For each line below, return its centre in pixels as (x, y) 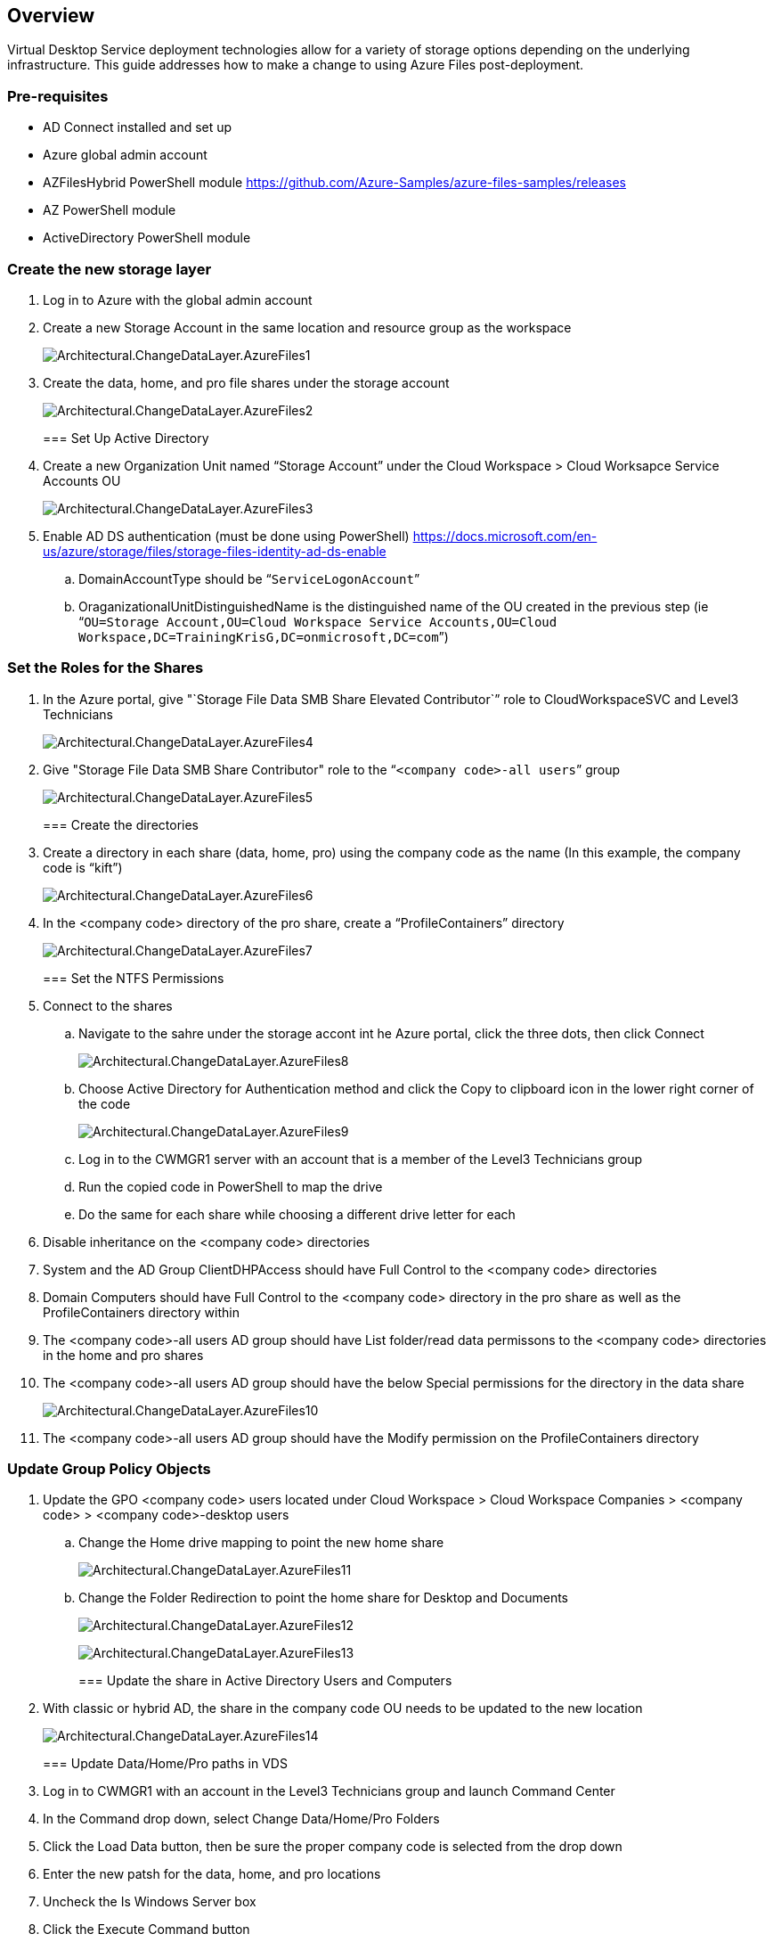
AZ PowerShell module (110, 210)
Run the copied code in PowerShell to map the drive (231, 1186)
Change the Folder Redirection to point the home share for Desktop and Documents (324, 1598)
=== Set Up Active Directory (126, 438)
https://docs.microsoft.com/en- (505, 536)
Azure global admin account (125, 155)
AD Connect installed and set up (138, 127)
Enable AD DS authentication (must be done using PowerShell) (226, 536)
